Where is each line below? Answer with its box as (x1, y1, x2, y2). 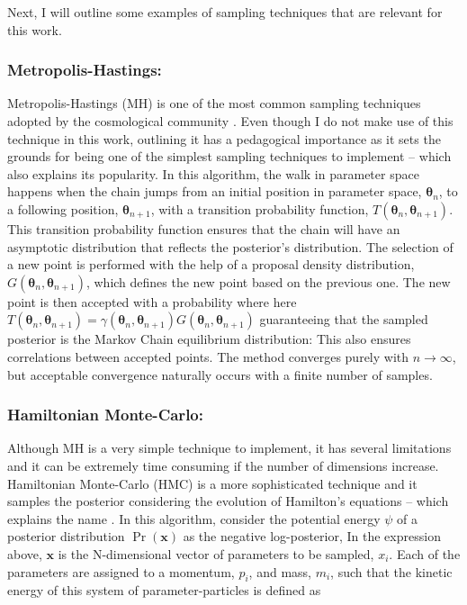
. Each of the (389, 544, 461, 563)
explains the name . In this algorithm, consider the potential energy (7, 509, 381, 528)
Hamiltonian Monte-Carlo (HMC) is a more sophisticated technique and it (7, 474, 418, 492)
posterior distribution (7, 527, 125, 546)
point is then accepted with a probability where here (7, 292, 297, 311)
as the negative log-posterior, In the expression (183, 527, 441, 546)
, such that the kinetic (330, 562, 453, 581)
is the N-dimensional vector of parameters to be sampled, (58, 544, 374, 563)
